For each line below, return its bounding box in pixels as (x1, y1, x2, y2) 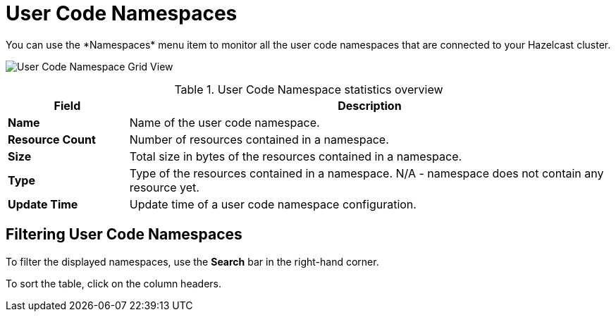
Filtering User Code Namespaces (6, 225, 242, 244)
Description (338, 98, 402, 113)
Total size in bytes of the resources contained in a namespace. (129, 149, 462, 163)
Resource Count (8, 132, 96, 147)
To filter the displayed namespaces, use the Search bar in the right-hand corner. (6, 255, 379, 268)
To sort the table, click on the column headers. (6, 277, 221, 290)
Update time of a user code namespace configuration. (129, 197, 417, 211)
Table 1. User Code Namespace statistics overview (174, 82, 443, 97)
